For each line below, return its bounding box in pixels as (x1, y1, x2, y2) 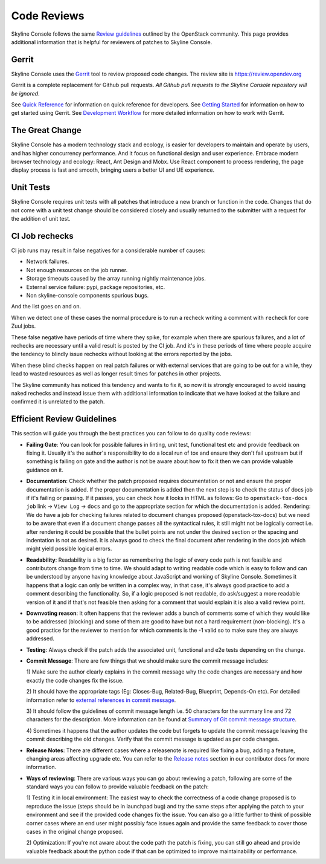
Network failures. (26, 258, 69, 265)
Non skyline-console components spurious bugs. (26, 292, 149, 299)
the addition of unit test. (11, 215, 71, 222)
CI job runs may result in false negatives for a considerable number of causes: (11, 247, 206, 254)
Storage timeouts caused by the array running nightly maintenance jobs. (26, 275, 206, 282)
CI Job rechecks (11, 230, 74, 241)
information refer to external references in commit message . (26, 696, 176, 704)
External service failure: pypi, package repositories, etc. (26, 283, 165, 290)
